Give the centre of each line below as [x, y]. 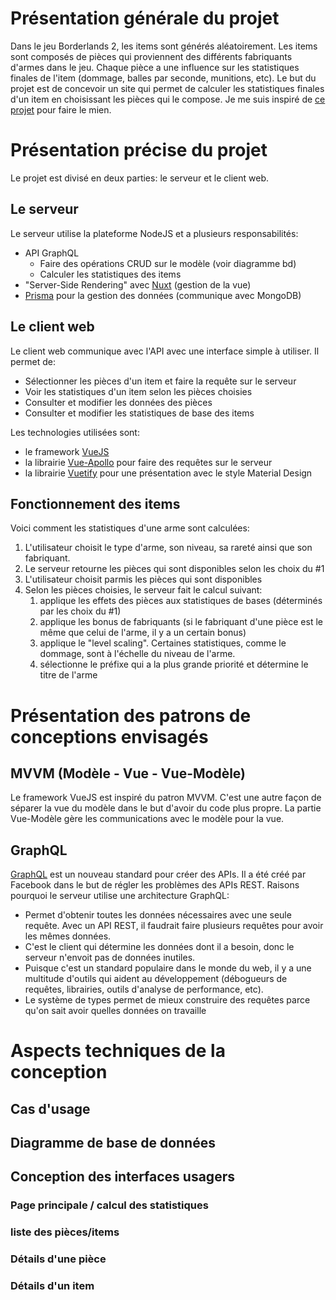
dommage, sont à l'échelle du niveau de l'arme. [137, 654]
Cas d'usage [50, 1108]
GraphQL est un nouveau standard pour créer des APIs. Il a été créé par [158, 874]
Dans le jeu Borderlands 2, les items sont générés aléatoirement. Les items [164, 46]
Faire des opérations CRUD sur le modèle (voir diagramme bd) [168, 263]
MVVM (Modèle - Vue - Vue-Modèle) [128, 773]
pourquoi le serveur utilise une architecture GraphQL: [120, 896]
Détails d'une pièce [58, 1259]
